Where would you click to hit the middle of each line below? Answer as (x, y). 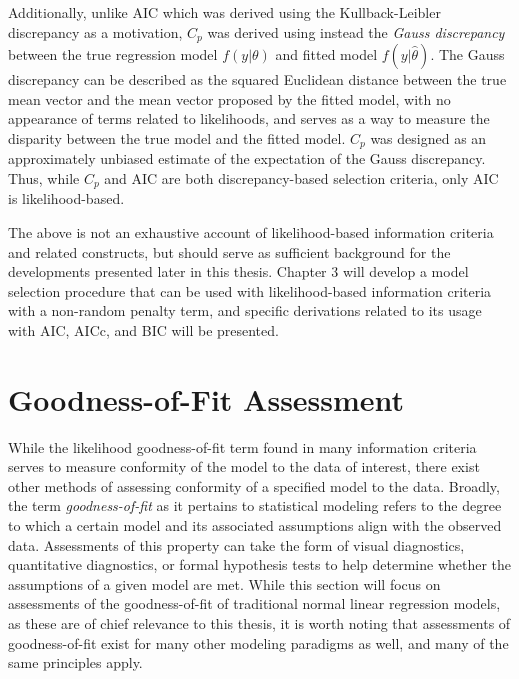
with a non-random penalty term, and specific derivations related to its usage (245, 310)
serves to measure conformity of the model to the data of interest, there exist (244, 466)
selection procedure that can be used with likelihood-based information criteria (250, 290)
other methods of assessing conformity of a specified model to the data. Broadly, (254, 485)
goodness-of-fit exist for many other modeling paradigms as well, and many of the (258, 642)
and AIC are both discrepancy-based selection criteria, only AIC (301, 177)
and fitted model (326, 54)
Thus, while (44, 177)
